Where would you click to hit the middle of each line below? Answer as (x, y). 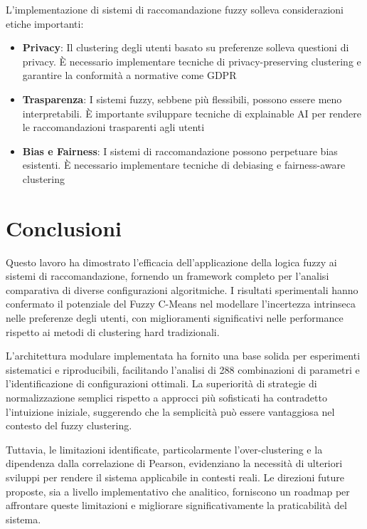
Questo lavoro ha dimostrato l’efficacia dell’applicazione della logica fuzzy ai (171, 262)
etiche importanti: (45, 23)
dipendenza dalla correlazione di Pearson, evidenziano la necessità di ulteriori (174, 463)
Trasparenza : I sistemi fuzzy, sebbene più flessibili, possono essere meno (182, 99)
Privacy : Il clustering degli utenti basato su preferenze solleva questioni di (186, 47)
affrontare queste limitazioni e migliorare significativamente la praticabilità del (176, 505)
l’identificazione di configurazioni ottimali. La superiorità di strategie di (161, 383)
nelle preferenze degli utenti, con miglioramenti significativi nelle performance (175, 318)
